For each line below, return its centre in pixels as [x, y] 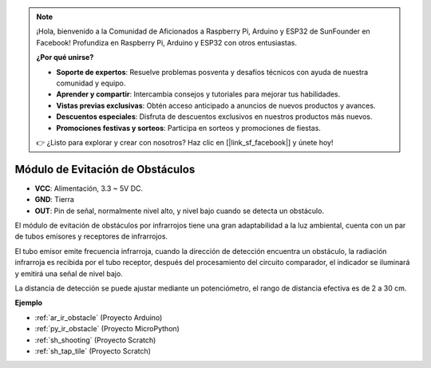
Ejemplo [29, 303]
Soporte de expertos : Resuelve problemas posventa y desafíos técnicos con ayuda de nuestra [212, 72]
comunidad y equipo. [91, 83]
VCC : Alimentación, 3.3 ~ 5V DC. [89, 188]
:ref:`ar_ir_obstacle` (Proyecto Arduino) [99, 317]
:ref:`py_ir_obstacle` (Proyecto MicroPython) [107, 329]
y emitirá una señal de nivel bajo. [69, 273]
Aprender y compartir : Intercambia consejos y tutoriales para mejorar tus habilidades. [198, 94]
